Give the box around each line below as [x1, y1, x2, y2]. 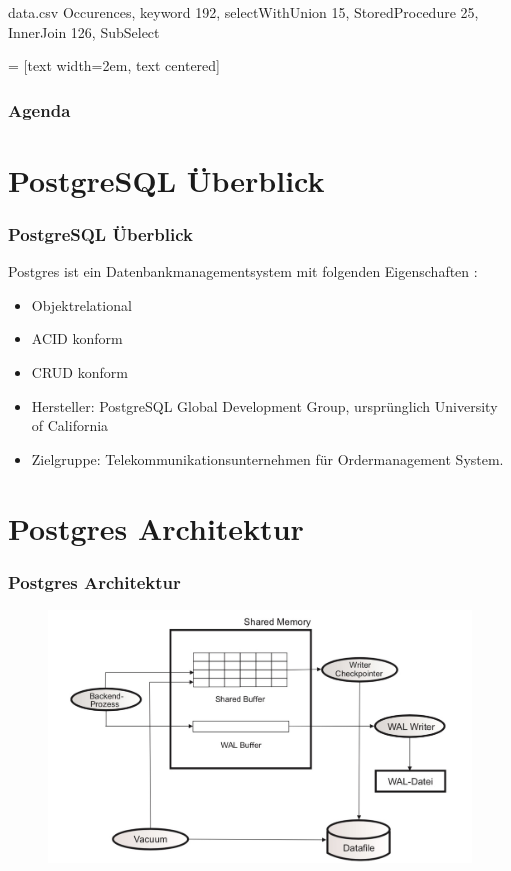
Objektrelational [31, 294, 132, 315]
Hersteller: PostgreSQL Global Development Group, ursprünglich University [31, 395, 498, 416]
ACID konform [31, 328, 123, 349]
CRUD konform [31, 362, 128, 382]
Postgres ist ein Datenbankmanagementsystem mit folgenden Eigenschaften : [8, 261, 478, 282]
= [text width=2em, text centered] [8, 55, 220, 76]
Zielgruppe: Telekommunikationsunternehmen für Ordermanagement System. [31, 448, 504, 469]
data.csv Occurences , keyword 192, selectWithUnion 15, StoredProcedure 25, [8, 2, 479, 22]
